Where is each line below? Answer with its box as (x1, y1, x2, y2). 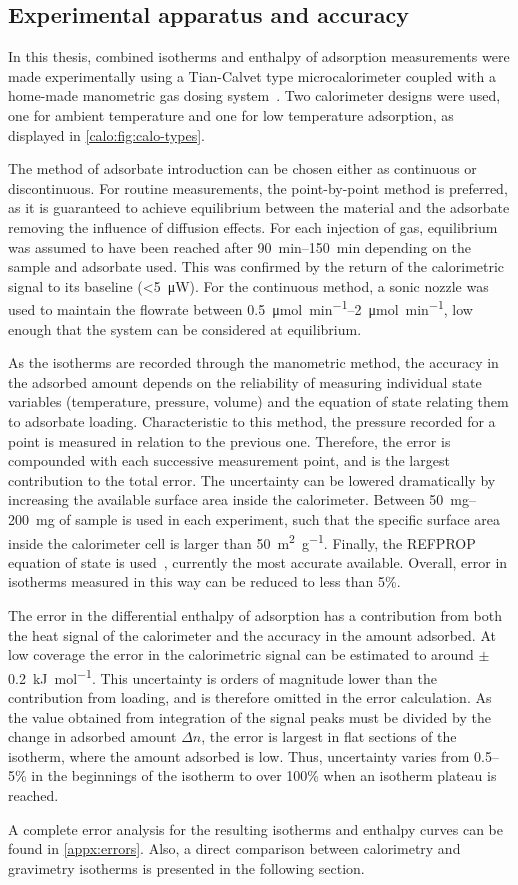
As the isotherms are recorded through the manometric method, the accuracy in (8, 352, 499, 373)
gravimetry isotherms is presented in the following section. (8, 857, 365, 878)
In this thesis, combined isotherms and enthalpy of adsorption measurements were (8, 46, 510, 67)
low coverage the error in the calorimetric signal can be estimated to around (8, 644, 474, 665)
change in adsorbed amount (8, 726, 177, 747)
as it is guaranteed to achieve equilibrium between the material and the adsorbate (8, 197, 510, 218)
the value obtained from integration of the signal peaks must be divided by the (8, 706, 491, 727)
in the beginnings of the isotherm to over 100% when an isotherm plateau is (31, 765, 497, 786)
